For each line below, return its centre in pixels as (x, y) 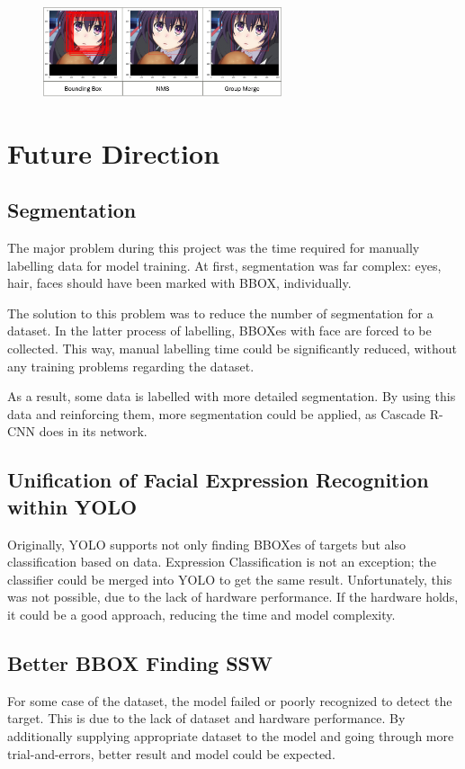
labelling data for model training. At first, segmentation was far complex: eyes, (224, 265)
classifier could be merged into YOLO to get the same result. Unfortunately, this (230, 579)
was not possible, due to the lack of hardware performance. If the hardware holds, (233, 597)
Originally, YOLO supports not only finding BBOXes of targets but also (206, 544)
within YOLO (72, 506)
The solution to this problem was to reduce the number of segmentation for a (220, 313)
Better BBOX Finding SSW (140, 663)
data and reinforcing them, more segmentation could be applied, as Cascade (217, 413)
